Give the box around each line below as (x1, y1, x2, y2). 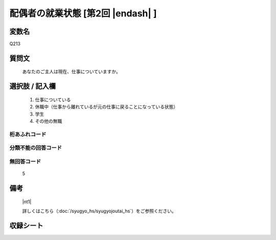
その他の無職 (35, 118, 62, 124)
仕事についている (35, 96, 71, 102)
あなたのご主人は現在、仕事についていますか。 (22, 69, 121, 75)
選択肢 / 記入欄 (9, 82, 56, 91)
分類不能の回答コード (9, 144, 62, 151)
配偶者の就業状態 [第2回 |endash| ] (9, 8, 157, 19)
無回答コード (9, 158, 41, 165)
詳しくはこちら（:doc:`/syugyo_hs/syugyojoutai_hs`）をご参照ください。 (22, 208, 176, 214)
